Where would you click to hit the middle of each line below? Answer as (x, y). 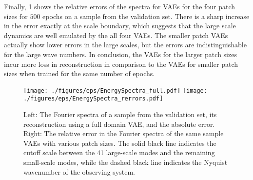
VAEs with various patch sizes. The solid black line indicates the (120, 143)
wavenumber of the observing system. (79, 171)
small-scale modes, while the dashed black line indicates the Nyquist (126, 162)
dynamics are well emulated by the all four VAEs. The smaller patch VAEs (116, 35)
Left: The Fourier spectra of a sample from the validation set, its (120, 114)
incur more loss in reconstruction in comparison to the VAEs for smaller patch (121, 64)
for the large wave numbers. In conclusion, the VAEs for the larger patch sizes (120, 54)
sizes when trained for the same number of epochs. (79, 73)
